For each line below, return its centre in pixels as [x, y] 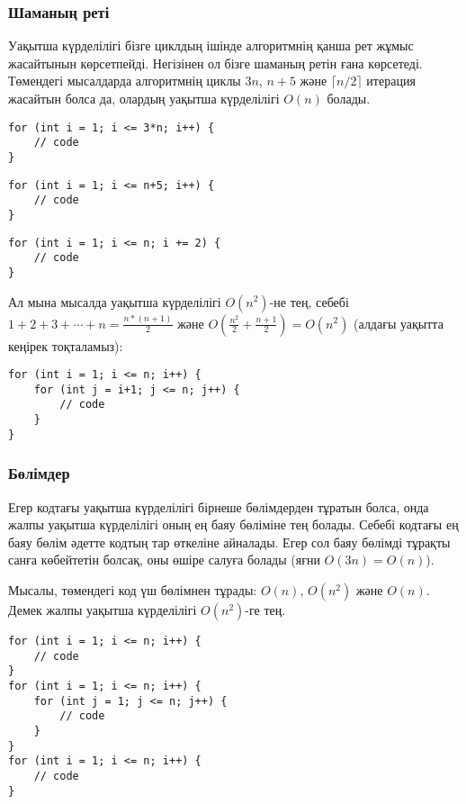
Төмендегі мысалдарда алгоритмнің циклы [125, 81]
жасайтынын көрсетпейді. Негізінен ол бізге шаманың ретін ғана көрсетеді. [215, 63]
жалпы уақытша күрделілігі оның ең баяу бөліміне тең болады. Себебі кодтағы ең [233, 524]
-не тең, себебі [309, 301]
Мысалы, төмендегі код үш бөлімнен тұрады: [133, 589]
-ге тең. [265, 609]
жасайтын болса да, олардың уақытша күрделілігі [144, 98]
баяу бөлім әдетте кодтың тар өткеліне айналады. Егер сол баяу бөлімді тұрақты [229, 542]
